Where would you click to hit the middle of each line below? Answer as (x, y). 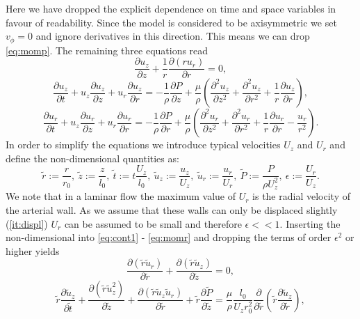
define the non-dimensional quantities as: (92, 158)
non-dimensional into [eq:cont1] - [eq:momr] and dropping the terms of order (169, 237)
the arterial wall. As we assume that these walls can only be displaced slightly (172, 209)
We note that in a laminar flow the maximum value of (121, 196)
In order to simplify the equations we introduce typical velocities (143, 145)
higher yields (33, 250)
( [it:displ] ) (27, 223)
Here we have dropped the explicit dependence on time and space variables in (171, 8)
